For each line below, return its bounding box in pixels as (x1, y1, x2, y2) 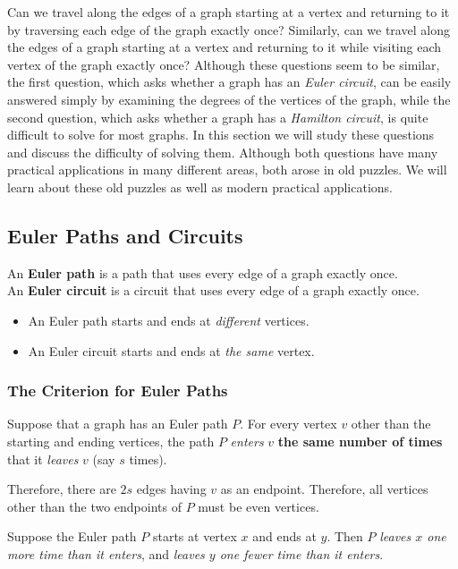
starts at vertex (152, 527, 237, 546)
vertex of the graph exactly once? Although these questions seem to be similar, (7, 55, 440, 73)
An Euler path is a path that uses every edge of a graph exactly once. (7, 263, 398, 282)
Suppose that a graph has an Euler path (7, 414, 228, 433)
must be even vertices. (198, 497, 319, 515)
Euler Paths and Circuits (7, 221, 243, 249)
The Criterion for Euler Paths (7, 379, 228, 402)
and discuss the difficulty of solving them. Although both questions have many (7, 142, 438, 161)
